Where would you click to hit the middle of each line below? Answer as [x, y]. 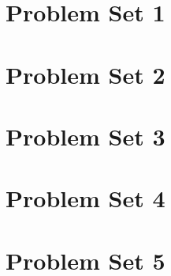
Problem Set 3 [85, 136]
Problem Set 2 [85, 74]
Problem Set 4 [85, 198]
